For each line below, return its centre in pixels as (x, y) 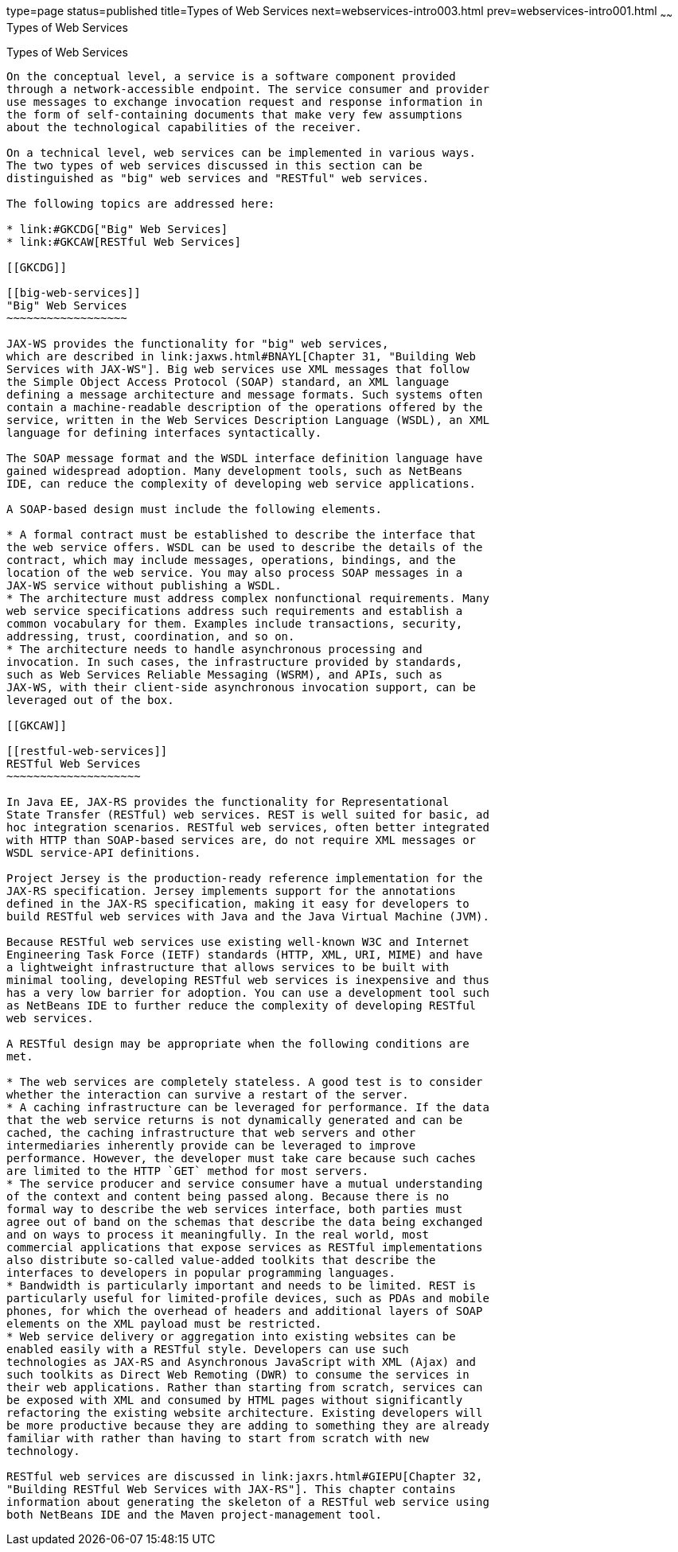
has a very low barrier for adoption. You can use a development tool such (248, 992)
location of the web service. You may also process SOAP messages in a (235, 572)
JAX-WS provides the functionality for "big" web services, (198, 343)
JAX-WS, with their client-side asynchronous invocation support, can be (242, 687)
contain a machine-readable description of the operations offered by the (245, 407)
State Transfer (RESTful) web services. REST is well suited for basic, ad (248, 814)
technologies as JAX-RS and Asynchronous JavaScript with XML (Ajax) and (242, 1361)
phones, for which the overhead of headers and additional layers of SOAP (245, 1311)
